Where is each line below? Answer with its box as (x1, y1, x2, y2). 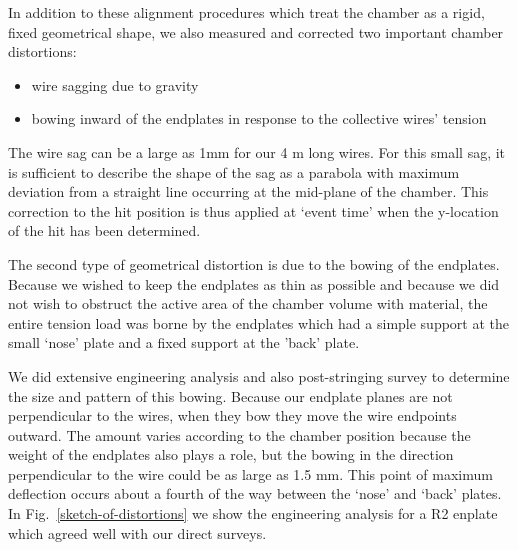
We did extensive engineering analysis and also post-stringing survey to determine (8, 365, 510, 386)
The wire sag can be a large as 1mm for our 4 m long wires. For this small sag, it (8, 141, 506, 162)
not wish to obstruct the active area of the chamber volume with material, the (8, 293, 488, 314)
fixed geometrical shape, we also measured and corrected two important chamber (8, 21, 504, 42)
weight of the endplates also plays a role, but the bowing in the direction (8, 444, 454, 465)
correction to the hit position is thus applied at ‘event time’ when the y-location (8, 200, 499, 221)
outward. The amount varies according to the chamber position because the (8, 424, 471, 445)
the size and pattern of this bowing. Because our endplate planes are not (8, 385, 453, 406)
